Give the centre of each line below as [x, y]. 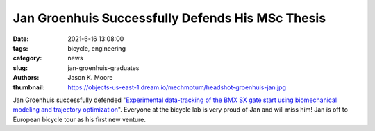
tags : [20, 48]
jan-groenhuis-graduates [103, 68]
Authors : [26, 78]
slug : [20, 68]
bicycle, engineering [97, 48]
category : [27, 58]
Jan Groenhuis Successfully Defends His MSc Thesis [169, 18]
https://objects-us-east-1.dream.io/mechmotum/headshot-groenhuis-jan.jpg [177, 87]
